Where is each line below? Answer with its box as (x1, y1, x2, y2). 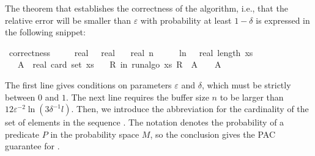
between (5, 90, 35, 103)
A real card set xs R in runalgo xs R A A (17, 58, 221, 71)
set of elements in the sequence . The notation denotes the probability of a (5, 116, 284, 129)
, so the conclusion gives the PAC (150, 127, 276, 140)
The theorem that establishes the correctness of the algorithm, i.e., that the (5, 2, 288, 14)
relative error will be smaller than (5, 13, 131, 26)
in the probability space (50, 127, 139, 140)
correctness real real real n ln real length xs (9, 46, 253, 58)
